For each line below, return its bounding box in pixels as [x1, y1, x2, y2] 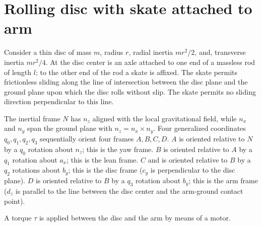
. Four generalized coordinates [153, 123, 246, 133]
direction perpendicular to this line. [4, 96, 114, 107]
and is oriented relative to [148, 154, 228, 165]
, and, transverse [194, 47, 246, 57]
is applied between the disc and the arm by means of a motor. [39, 212, 231, 223]
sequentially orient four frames [40, 133, 134, 143]
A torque [4, 212, 32, 223]
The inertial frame [4, 113, 60, 123]
